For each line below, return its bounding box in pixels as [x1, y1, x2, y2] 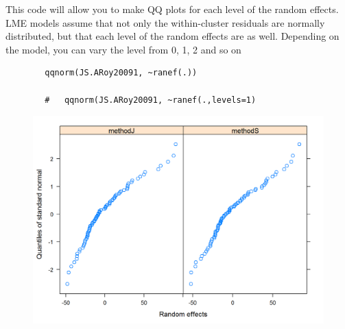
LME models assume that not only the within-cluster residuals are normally [5, 15, 325, 29]
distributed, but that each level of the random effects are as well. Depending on [5, 29, 340, 43]
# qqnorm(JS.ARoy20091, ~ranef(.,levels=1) [45, 95, 257, 105]
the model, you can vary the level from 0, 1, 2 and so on [5, 42, 241, 56]
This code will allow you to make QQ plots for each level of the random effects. [5, 2, 339, 16]
